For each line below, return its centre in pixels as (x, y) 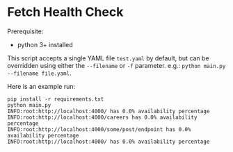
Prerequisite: (25, 31)
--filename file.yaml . (39, 73)
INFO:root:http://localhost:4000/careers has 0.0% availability (102, 117)
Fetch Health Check (65, 12)
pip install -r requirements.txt (56, 99)
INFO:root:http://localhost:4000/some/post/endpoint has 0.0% (99, 129)
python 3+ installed (45, 44)
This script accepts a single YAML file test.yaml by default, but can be (109, 58)
